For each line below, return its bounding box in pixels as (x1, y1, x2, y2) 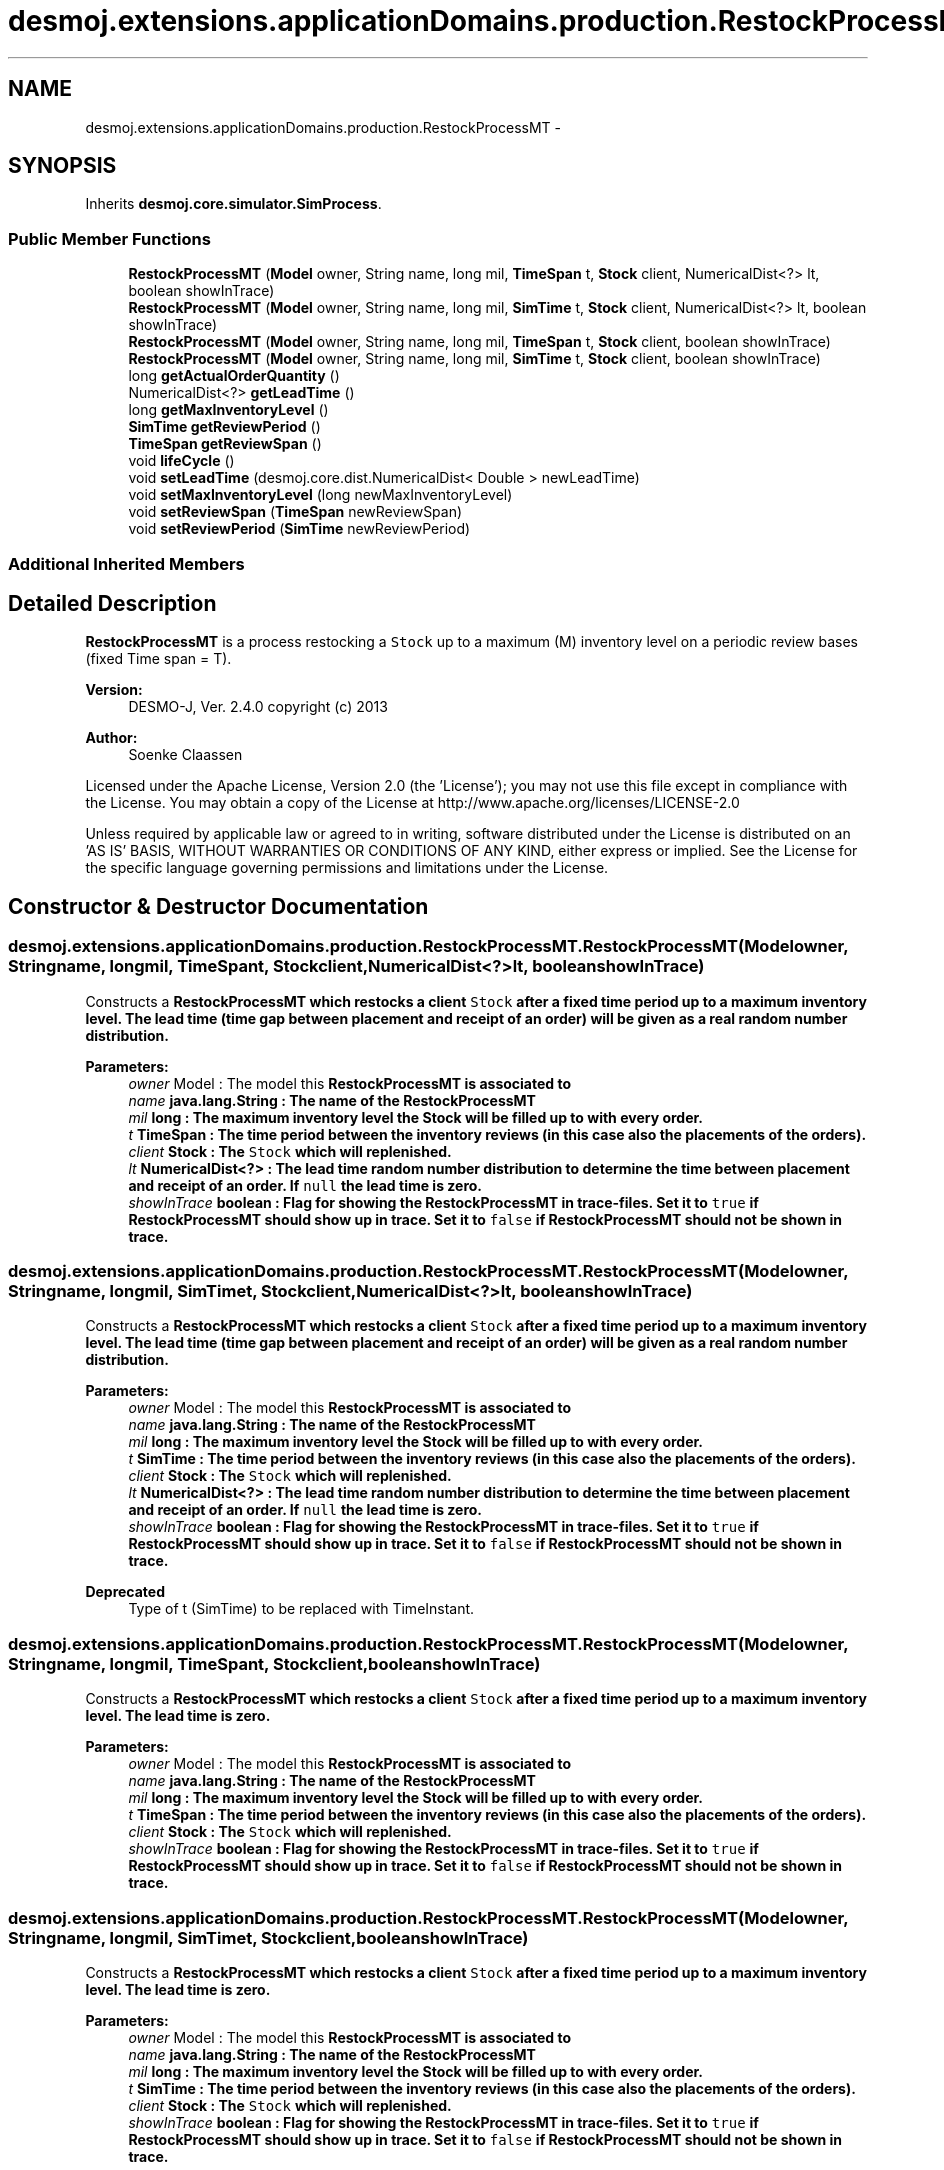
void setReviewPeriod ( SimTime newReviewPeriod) (128, 520, 471, 538)
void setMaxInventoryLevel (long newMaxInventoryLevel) (128, 486, 513, 504)
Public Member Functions (8, 228, 211, 249)
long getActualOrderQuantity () (128, 367, 340, 385)
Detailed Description (8, 590, 217, 616)
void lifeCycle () (128, 452, 235, 470)
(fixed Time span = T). (85, 650, 232, 668)
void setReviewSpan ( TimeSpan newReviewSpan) (128, 503, 463, 521)
